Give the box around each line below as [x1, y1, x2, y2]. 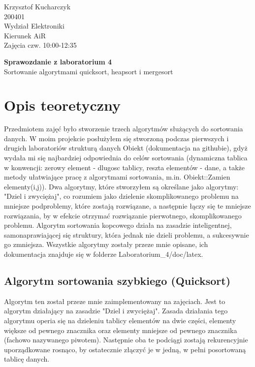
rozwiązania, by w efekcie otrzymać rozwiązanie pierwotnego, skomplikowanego [4, 210, 242, 220]
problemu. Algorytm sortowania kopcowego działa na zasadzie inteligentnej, [4, 220, 232, 230]
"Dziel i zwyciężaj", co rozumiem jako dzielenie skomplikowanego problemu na [4, 191, 239, 201]
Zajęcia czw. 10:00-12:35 [4, 40, 77, 50]
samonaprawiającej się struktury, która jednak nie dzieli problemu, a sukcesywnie [4, 229, 249, 240]
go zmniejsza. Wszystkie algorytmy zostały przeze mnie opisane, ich [4, 239, 208, 249]
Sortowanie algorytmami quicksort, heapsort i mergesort [4, 66, 173, 76]
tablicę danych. [4, 354, 50, 364]
